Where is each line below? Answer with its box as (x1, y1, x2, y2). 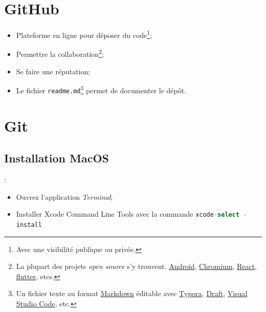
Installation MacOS (4, 150, 109, 166)
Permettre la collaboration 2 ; (16, 47, 104, 59)
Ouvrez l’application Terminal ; (16, 191, 113, 202)
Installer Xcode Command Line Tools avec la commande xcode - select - (16, 209, 247, 219)
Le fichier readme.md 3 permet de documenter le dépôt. (16, 84, 187, 95)
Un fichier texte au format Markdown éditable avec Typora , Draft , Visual (16, 288, 248, 299)
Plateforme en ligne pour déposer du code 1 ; (16, 28, 152, 40)
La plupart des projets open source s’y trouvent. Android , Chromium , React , (16, 261, 257, 272)
